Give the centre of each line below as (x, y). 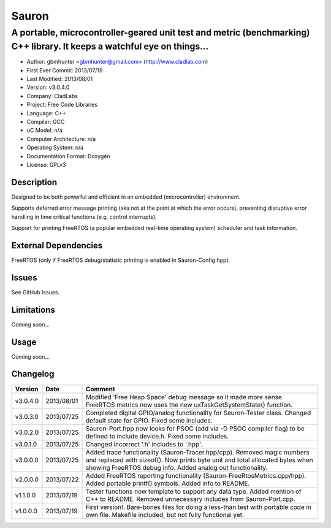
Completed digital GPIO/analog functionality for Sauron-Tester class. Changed (198, 413)
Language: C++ (47, 113)
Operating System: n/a (55, 148)
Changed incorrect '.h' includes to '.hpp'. (144, 444)
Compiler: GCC (46, 121)
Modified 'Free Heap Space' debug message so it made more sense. (185, 397)
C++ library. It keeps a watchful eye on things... (110, 46)
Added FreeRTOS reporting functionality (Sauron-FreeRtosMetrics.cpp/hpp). (196, 475)
